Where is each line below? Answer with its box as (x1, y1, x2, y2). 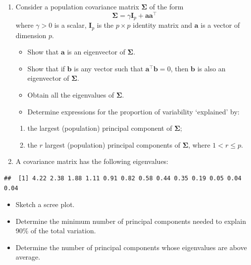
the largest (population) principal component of (27, 123, 172, 133)
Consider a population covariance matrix (15, 1, 139, 11)
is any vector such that (74, 63, 144, 73)
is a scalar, (54, 20, 87, 30)
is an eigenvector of (67, 47, 125, 57)
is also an (197, 63, 226, 73)
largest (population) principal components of (45, 139, 180, 150)
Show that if (27, 63, 65, 73)
